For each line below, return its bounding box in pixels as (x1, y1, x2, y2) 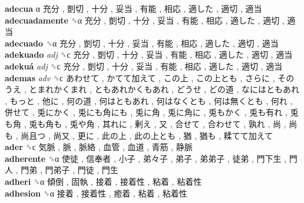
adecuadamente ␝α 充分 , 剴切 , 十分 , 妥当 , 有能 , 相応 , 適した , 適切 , (5, 14, 285, 26)
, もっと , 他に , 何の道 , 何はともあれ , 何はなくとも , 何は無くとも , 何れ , (5, 94, 293, 107)
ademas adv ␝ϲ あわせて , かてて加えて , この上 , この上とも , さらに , (5, 71, 275, 84)
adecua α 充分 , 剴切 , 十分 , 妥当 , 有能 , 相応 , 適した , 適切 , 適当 (5, 2, 262, 14)
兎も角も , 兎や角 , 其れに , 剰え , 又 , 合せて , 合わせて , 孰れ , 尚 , (29, 117, 286, 129)
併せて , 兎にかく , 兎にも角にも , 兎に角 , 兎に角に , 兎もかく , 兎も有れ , (5, 106, 288, 118)
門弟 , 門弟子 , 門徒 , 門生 (21, 164, 118, 176)
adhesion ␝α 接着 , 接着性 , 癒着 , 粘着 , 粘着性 (5, 187, 187, 199)
